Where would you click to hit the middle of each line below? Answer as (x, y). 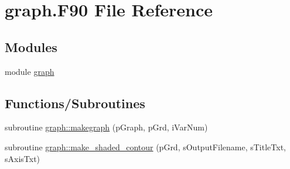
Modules (31, 46)
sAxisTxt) (23, 158)
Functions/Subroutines (75, 103)
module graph (30, 71)
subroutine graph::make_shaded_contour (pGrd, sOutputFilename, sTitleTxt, (145, 146)
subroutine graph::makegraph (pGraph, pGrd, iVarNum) (106, 127)
